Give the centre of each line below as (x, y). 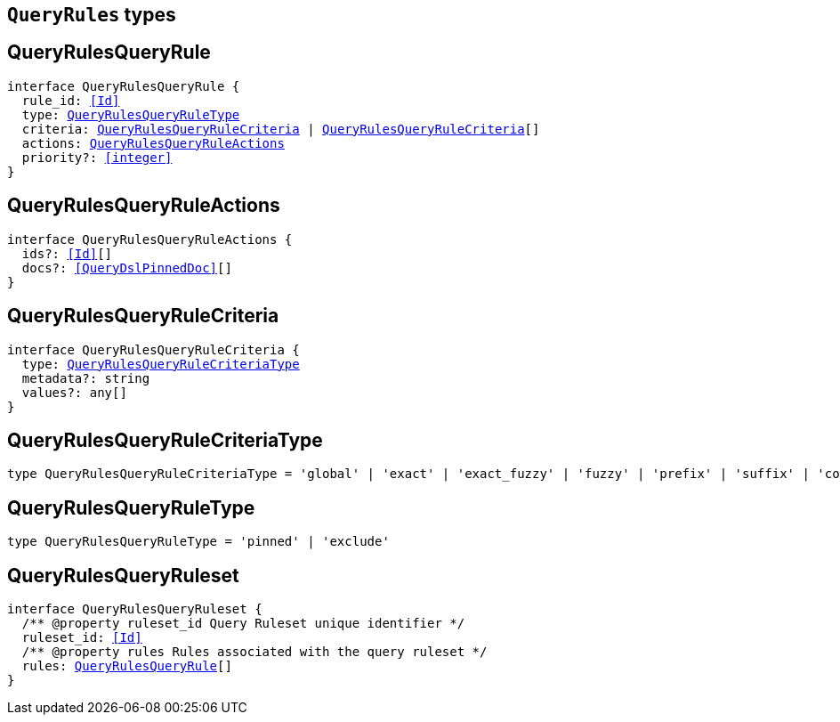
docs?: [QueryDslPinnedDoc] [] (127, 268)
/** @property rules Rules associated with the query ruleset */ (254, 652)
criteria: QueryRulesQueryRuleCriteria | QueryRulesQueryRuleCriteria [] (281, 129)
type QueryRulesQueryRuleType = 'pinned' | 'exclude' (198, 542)
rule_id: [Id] (71, 100)
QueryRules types (92, 15)
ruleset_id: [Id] (82, 638)
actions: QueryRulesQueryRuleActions (153, 143)
